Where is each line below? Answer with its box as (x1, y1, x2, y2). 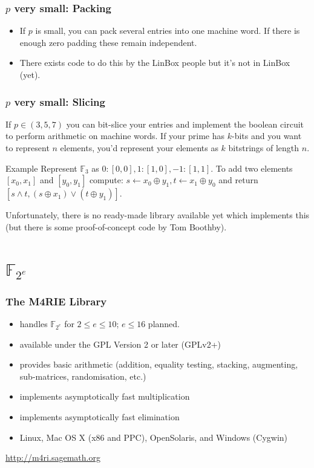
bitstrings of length (228, 141, 299, 154)
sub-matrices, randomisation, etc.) (19, 369, 146, 382)
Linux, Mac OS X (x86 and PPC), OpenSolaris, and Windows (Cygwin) (19, 431, 288, 443)
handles (19, 317, 48, 330)
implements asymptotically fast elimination (19, 410, 180, 423)
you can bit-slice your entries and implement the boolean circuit (66, 117, 304, 130)
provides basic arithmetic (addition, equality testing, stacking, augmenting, (19, 358, 298, 371)
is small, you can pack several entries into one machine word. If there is (35, 24, 300, 37)
